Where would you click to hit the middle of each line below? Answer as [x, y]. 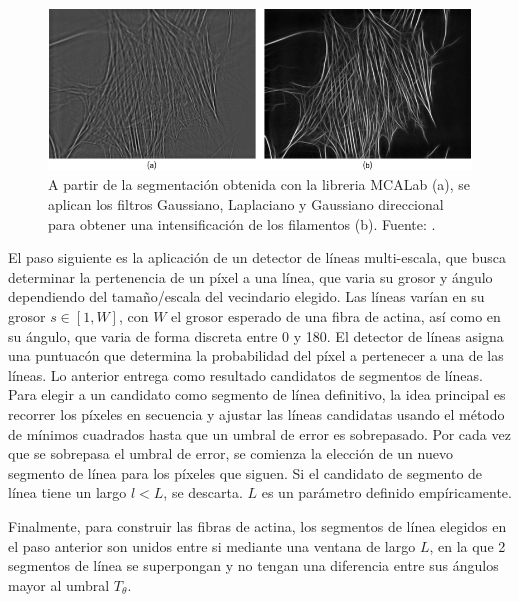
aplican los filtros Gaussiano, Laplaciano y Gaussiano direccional [246, 204]
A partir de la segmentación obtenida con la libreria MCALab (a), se [259, 184]
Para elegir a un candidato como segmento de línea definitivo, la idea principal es [257, 394]
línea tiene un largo [67, 492]
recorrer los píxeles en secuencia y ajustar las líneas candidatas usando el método [256, 414]
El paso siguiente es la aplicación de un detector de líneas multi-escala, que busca [257, 257]
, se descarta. [203, 492]
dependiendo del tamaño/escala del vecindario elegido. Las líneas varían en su [246, 296]
